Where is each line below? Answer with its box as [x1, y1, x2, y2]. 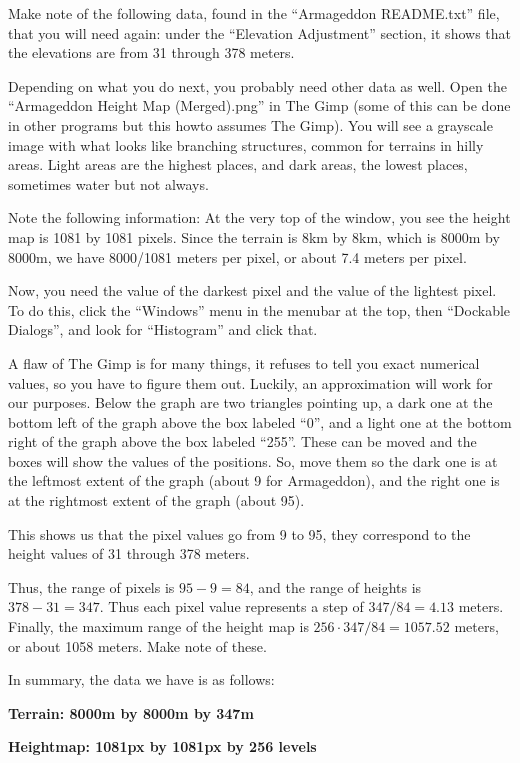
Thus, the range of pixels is [8, 576, 175, 597]
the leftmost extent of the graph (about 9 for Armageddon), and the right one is [8, 470, 500, 491]
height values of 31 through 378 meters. [8, 543, 250, 564]
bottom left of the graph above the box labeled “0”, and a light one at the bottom [8, 411, 512, 432]
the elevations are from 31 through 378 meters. [8, 42, 295, 63]
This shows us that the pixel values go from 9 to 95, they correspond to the [8, 523, 471, 544]
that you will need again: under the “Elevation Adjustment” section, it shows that [8, 22, 511, 43]
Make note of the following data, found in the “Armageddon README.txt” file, [8, 3, 500, 23]
